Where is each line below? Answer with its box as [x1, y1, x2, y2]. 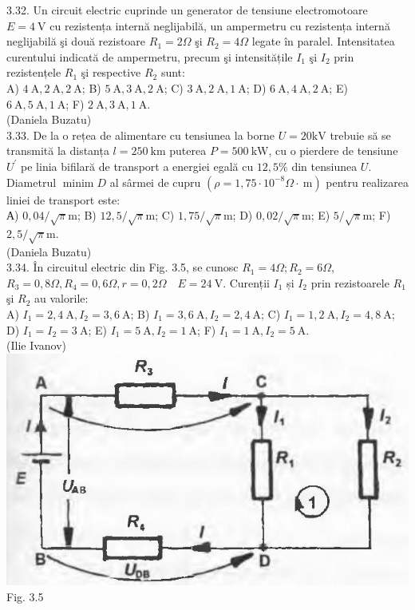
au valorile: [34, 290, 89, 307]
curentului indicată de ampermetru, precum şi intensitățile [6, 48, 293, 65]
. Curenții [223, 274, 270, 291]
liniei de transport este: [6, 191, 121, 208]
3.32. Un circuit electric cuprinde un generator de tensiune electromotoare [6, 2, 368, 18]
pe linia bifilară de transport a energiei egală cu [21, 157, 254, 174]
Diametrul [6, 173, 57, 190]
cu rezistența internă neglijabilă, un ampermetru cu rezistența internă [49, 17, 390, 34]
